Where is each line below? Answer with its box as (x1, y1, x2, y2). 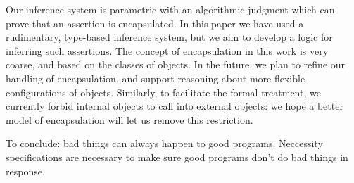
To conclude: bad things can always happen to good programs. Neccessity (6, 136, 323, 151)
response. (6, 163, 45, 178)
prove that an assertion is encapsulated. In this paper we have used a (6, 15, 304, 30)
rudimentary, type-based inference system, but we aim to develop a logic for (6, 30, 333, 44)
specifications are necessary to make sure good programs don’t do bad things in (6, 149, 348, 164)
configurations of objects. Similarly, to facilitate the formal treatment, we (6, 84, 321, 99)
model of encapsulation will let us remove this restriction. (6, 112, 253, 127)
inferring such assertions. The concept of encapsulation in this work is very (6, 43, 329, 58)
